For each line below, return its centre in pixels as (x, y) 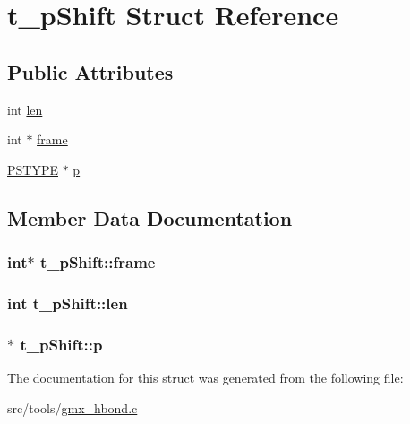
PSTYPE (33, 169)
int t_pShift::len (68, 303)
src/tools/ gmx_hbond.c (73, 407)
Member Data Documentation (150, 217)
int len (25, 109)
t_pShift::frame (98, 262)
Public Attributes (90, 71)
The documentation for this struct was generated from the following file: (205, 378)
